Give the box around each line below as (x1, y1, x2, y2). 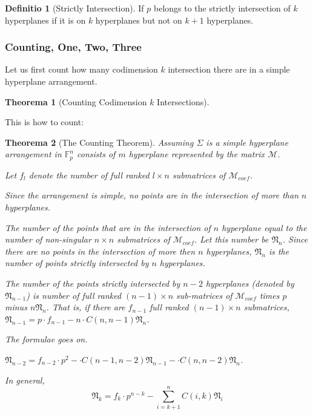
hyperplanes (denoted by (205, 276, 294, 289)
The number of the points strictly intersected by (5, 276, 180, 289)
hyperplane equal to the (222, 221, 307, 234)
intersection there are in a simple (168, 63, 290, 76)
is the (268, 244, 289, 257)
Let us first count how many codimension (5, 63, 158, 76)
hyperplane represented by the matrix (128, 148, 265, 160)
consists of (77, 148, 116, 160)
